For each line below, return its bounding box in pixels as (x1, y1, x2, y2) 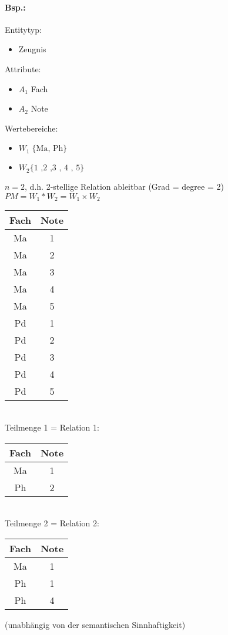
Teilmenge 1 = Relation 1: (5, 421, 99, 433)
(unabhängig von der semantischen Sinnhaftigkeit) (5, 618, 186, 630)
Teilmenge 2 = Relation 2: (5, 517, 99, 529)
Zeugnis (18, 43, 46, 55)
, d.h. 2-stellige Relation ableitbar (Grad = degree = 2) (25, 180, 224, 193)
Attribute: (5, 62, 41, 75)
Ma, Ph (36, 145, 63, 153)
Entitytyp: (5, 23, 42, 35)
